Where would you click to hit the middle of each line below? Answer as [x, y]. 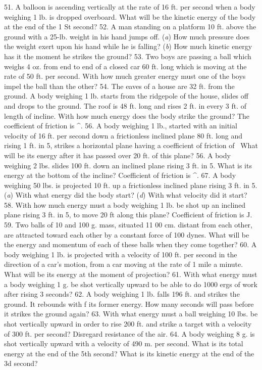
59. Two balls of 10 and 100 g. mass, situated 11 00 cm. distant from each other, [128, 225]
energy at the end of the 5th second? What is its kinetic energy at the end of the [129, 353]
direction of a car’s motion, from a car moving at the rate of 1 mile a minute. [124, 264]
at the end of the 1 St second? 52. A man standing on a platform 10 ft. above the [130, 27]
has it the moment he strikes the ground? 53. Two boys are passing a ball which [128, 56]
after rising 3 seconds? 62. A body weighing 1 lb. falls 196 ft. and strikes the [122, 294]
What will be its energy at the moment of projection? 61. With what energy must [131, 274]
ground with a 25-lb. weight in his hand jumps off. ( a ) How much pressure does [127, 36]
